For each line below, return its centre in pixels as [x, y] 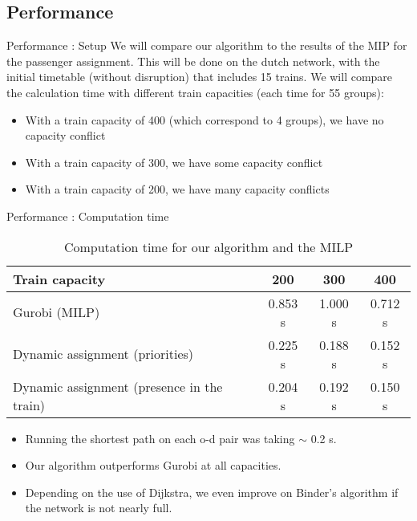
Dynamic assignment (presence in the [118, 386]
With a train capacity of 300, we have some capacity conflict [174, 162]
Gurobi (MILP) [57, 312]
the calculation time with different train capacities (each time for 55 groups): [195, 92]
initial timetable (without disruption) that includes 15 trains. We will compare [200, 77]
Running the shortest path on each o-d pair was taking [160, 438]
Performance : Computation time [88, 216]
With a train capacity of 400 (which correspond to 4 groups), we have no [204, 119]
